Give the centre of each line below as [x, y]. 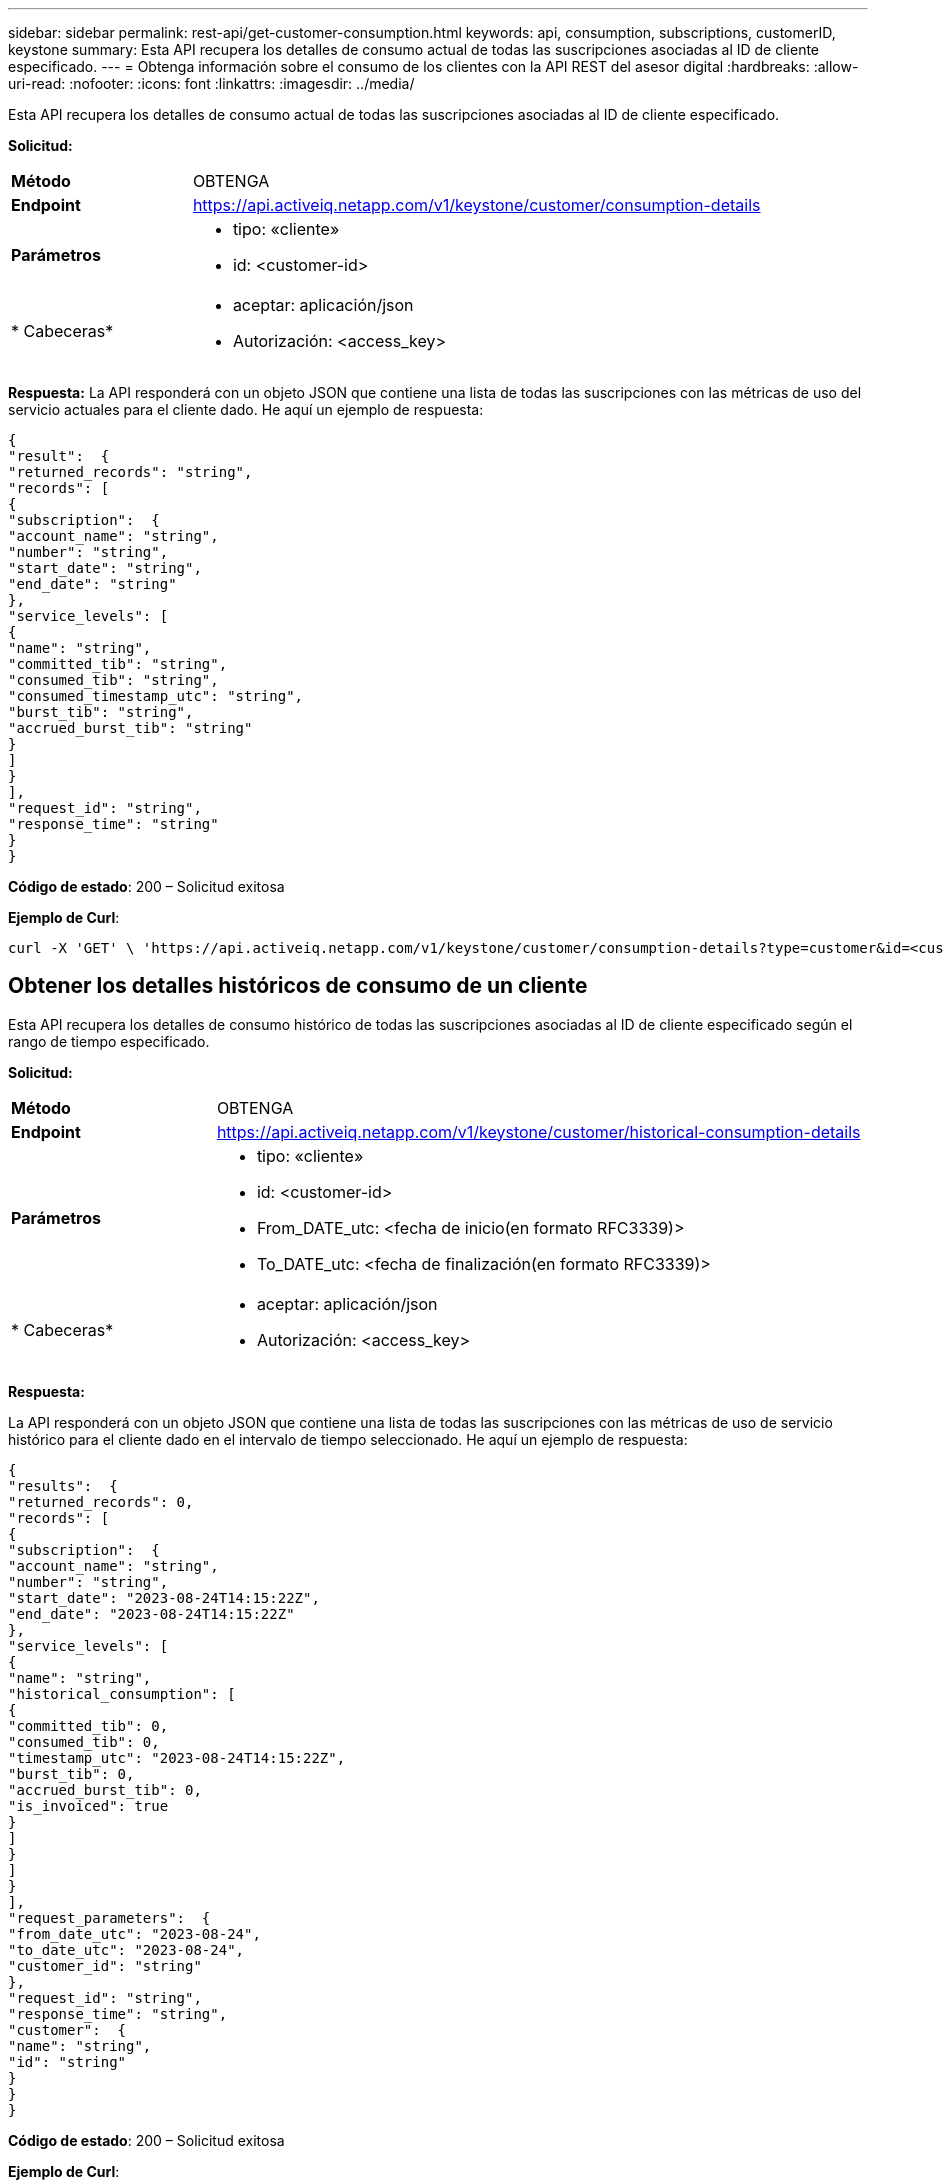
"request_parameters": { [109, 1917]
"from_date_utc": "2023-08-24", [134, 1933]
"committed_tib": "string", [118, 664]
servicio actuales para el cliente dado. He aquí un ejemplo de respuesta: [246, 409]
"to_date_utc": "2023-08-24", [126, 1949]
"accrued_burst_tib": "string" [130, 728]
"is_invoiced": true [88, 1805]
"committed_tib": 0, [88, 1725]
